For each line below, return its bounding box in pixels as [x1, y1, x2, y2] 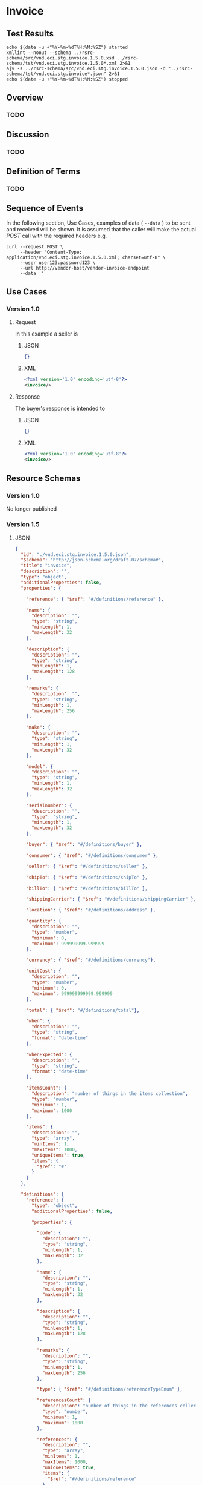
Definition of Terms [6, 167, 80, 177]
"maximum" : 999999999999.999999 [31, 990, 113, 997]
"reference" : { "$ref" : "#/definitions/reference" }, [26, 596, 164, 602]
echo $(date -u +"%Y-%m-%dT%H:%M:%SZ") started [6, 44, 128, 50]
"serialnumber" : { [26, 802, 72, 809]
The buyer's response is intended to [14, 405, 106, 412]
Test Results [6, 28, 54, 39]
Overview [6, 93, 44, 103]
